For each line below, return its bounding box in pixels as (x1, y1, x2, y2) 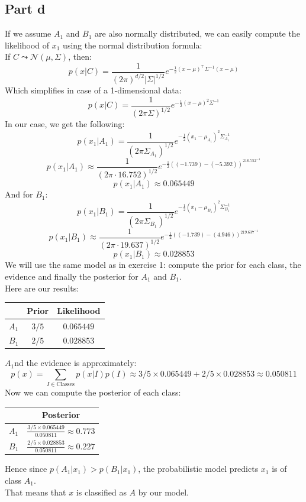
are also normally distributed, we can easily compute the (95, 27, 300, 40)
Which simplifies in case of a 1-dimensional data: (5, 84, 182, 96)
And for (5, 188, 33, 200)
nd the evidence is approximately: (14, 357, 137, 369)
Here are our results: (5, 281, 79, 294)
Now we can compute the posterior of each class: (5, 386, 181, 399)
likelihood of (5, 38, 50, 51)
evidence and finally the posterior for (5, 270, 138, 282)
